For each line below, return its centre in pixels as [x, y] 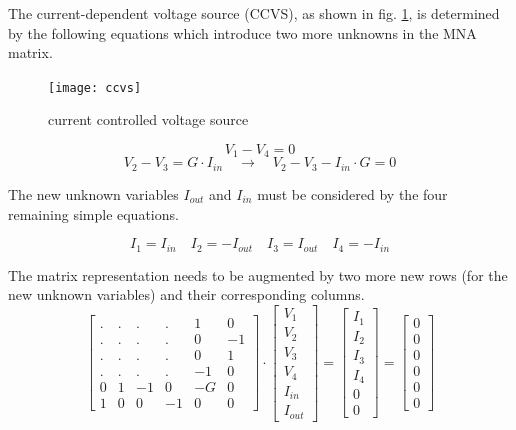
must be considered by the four [352, 193]
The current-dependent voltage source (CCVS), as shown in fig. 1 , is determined [254, 13]
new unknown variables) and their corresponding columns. [186, 294]
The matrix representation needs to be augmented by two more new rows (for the [258, 274]
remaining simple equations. [93, 213]
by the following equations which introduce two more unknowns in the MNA [242, 32]
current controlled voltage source [148, 119]
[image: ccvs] [95, 87]
